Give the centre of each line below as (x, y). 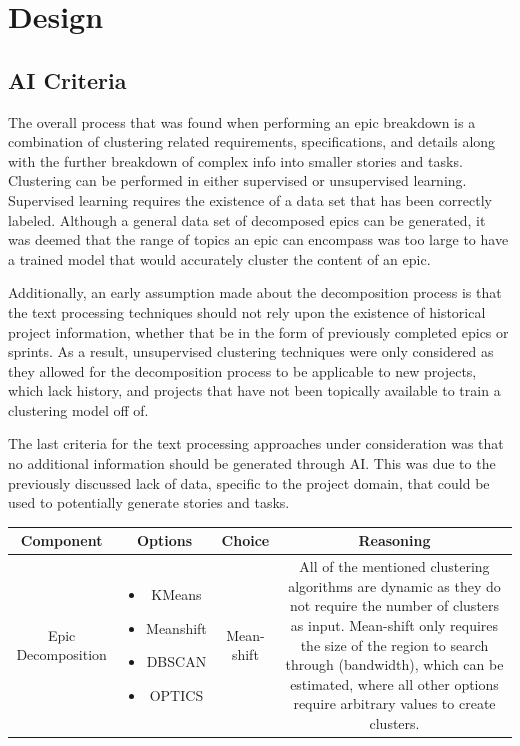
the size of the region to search (394, 644)
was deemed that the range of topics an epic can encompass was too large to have (258, 239)
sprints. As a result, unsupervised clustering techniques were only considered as (251, 351)
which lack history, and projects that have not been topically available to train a (254, 390)
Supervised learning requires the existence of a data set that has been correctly (250, 199)
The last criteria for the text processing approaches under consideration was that (256, 443)
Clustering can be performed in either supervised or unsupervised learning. (237, 180)
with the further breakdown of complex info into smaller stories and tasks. (235, 160)
